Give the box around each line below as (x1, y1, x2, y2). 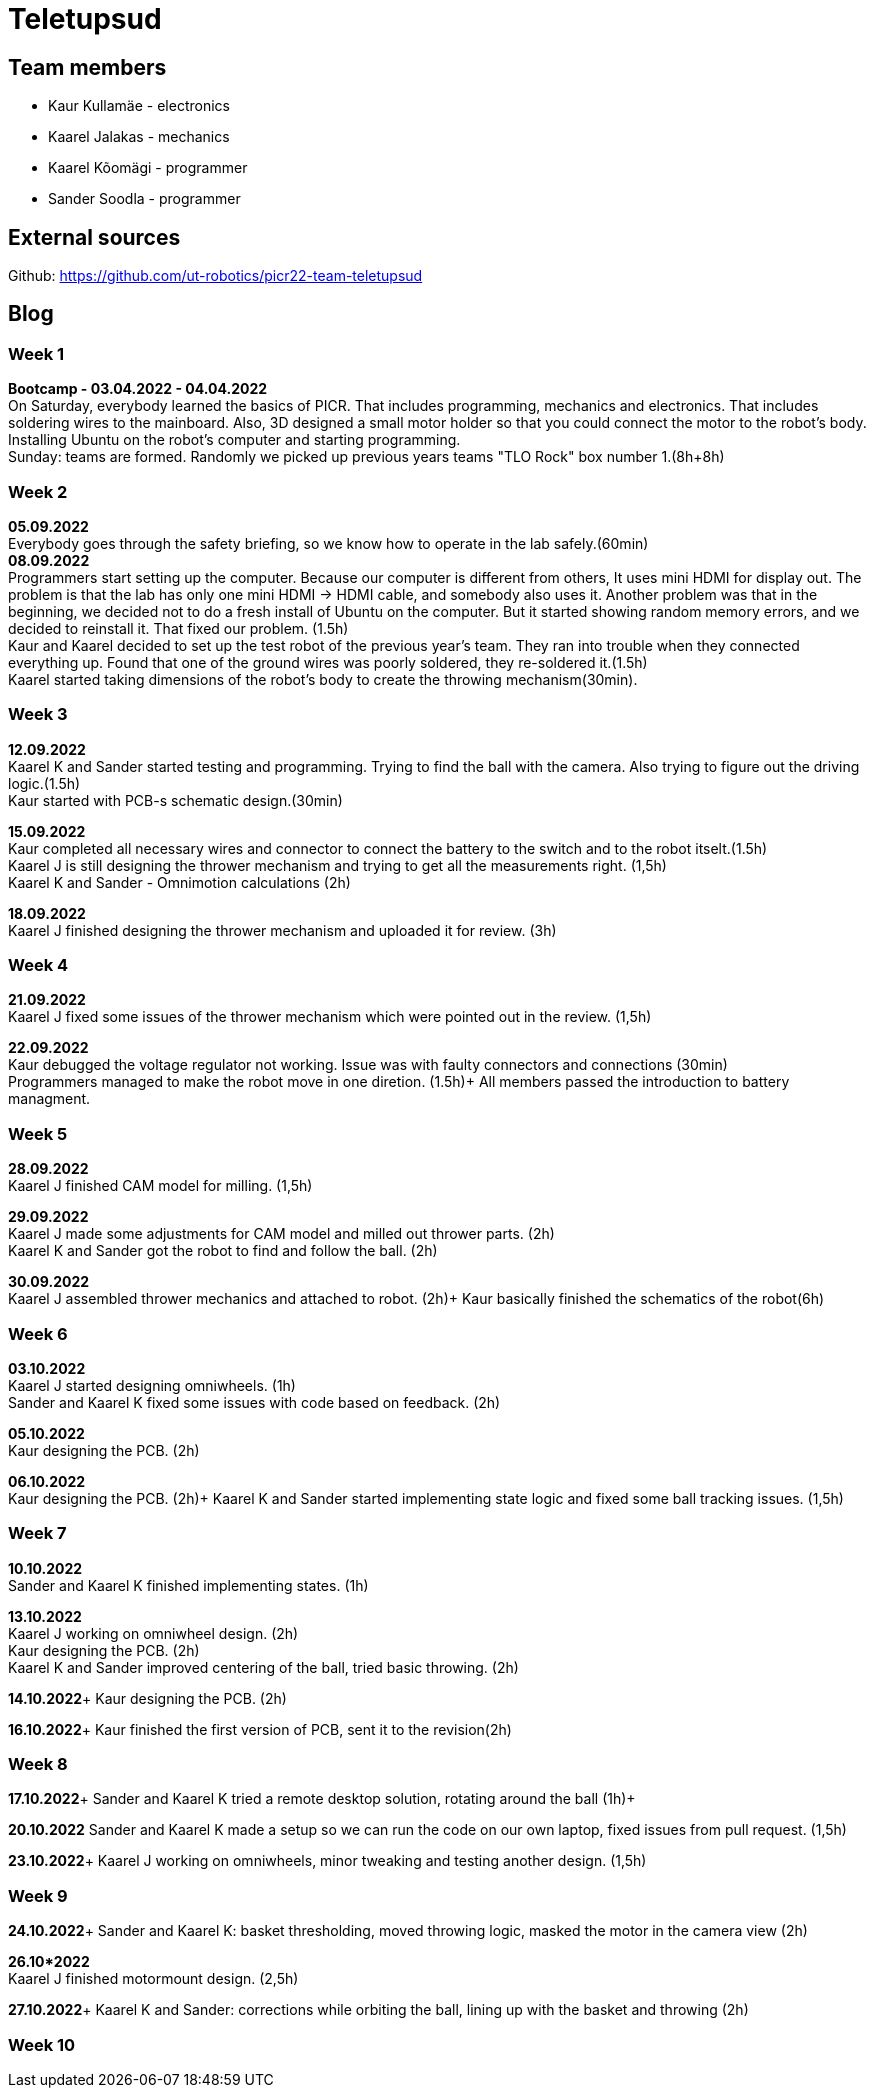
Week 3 (8, 704, 68, 725)
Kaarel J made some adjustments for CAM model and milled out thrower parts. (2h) (8, 1225, 555, 1243)
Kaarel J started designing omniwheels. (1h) (8, 1376, 296, 1394)
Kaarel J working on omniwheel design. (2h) (8, 1624, 299, 1642)
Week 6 (8, 1323, 68, 1344)
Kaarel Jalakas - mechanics (48, 128, 230, 146)
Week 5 (8, 1123, 68, 1144)
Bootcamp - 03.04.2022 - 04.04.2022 (8, 380, 268, 398)
